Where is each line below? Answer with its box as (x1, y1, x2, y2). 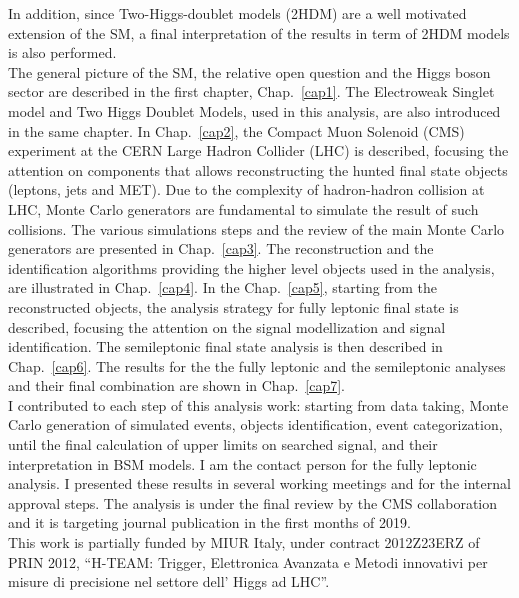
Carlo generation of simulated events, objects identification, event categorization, (8, 414, 503, 435)
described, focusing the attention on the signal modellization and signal (8, 316, 446, 337)
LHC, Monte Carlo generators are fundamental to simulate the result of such (8, 198, 479, 219)
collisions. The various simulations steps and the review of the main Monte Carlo (8, 218, 505, 239)
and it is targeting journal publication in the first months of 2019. (8, 512, 411, 533)
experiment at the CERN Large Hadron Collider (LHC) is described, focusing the (8, 140, 509, 161)
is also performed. (8, 42, 117, 63)
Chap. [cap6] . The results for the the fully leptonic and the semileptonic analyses (8, 355, 506, 376)
